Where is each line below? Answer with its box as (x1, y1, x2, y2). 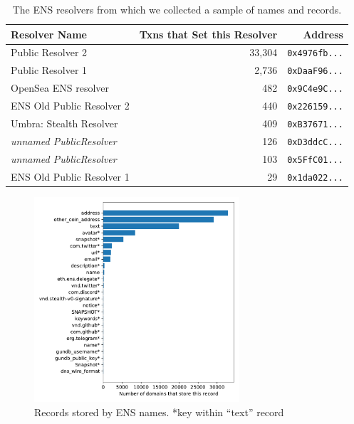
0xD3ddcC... (287, 137, 343, 147)
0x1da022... (287, 172, 343, 183)
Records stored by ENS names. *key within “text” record (34, 404, 284, 419)
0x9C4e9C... (287, 84, 343, 95)
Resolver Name (11, 26, 87, 41)
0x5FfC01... (287, 154, 343, 165)
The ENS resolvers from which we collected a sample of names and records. (12, 2, 342, 16)
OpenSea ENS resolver (11, 80, 110, 95)
